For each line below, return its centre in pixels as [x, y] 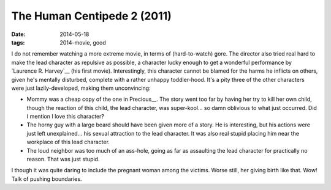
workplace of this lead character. [68, 142]
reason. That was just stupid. [63, 159]
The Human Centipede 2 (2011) [91, 16]
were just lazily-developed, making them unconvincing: [81, 88]
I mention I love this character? [65, 117]
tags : [18, 42]
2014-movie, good [83, 42]
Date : [18, 34]
